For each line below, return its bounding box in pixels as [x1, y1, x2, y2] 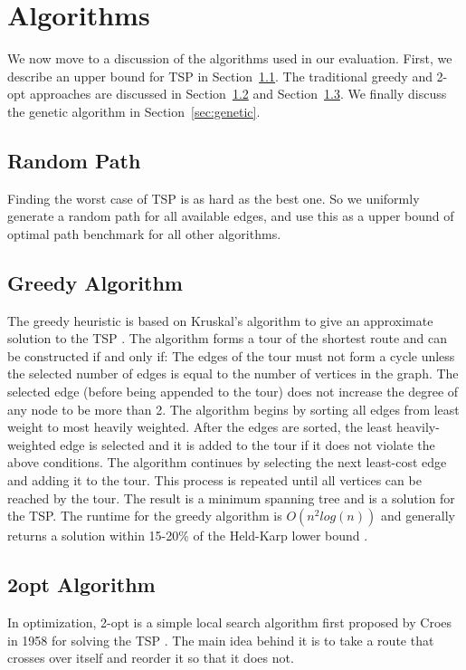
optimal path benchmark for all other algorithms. [7, 224, 281, 243]
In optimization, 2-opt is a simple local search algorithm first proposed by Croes [7, 613, 452, 632]
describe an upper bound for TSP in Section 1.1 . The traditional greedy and [7, 66, 433, 85]
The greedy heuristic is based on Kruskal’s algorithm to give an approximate [7, 311, 433, 330]
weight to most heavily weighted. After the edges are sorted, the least [7, 417, 393, 436]
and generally [380, 506, 456, 525]
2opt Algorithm [7, 570, 156, 598]
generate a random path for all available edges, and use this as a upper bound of [7, 206, 454, 225]
